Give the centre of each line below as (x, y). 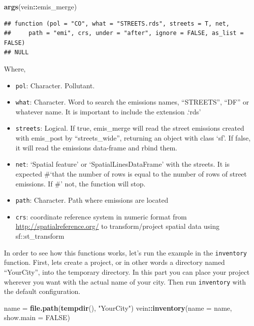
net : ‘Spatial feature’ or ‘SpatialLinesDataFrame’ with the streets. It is (123, 164)
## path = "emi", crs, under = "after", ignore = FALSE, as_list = (124, 33)
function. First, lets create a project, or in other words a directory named (114, 262)
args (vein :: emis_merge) (40, 6)
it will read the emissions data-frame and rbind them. (96, 147)
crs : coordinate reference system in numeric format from (101, 216)
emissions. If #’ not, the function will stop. (80, 183)
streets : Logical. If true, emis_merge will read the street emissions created (130, 128)
